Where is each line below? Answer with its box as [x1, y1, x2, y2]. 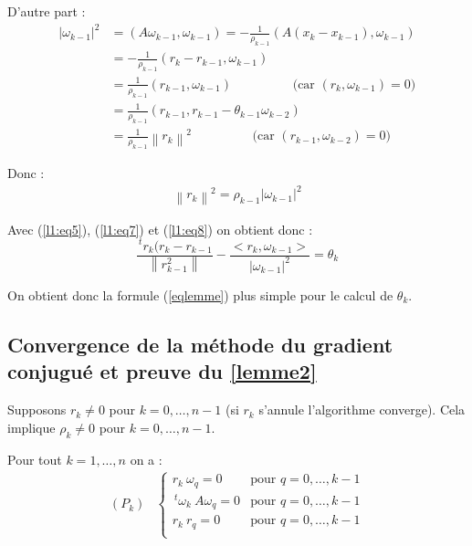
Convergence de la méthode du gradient [7, 330, 393, 358]
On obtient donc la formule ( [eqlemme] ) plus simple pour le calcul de [7, 285, 393, 304]
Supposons [7, 400, 67, 419]
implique [7, 417, 56, 436]
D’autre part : [7, 2, 86, 20]
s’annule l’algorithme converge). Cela [258, 400, 466, 419]
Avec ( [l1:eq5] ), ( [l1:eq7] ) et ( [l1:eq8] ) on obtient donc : [7, 219, 313, 238]
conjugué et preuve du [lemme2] [7, 357, 317, 385]
